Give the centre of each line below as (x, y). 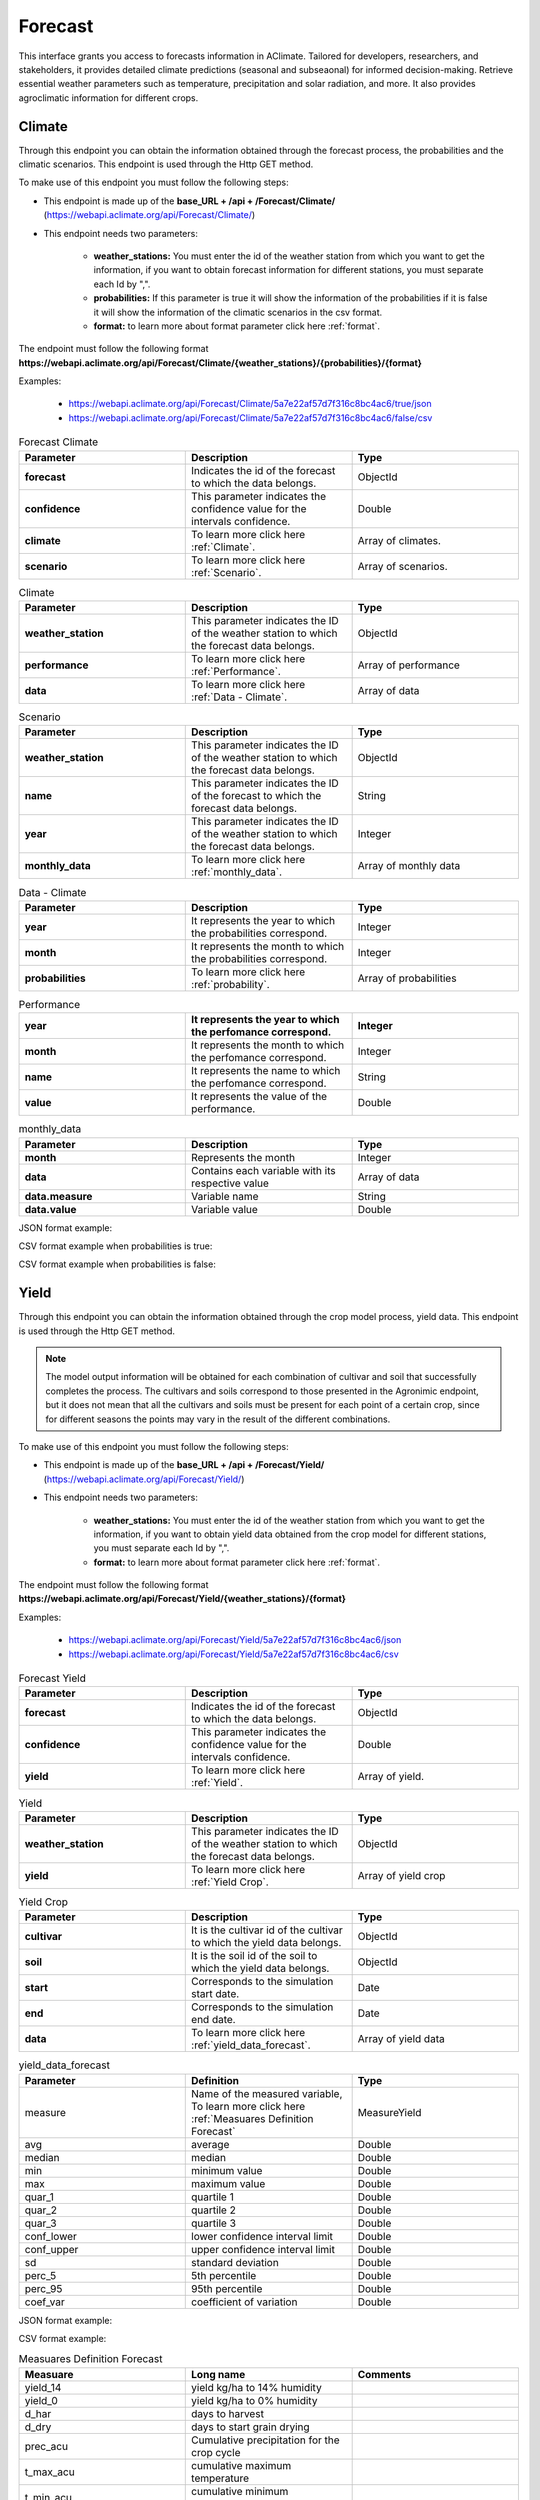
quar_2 (41, 2210)
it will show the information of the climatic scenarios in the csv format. (238, 312)
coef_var (44, 2302)
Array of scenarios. (403, 566)
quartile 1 (212, 2197)
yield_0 (41, 2400)
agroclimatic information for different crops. (108, 97)
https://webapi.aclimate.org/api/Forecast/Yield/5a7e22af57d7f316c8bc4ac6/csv (233, 1654)
